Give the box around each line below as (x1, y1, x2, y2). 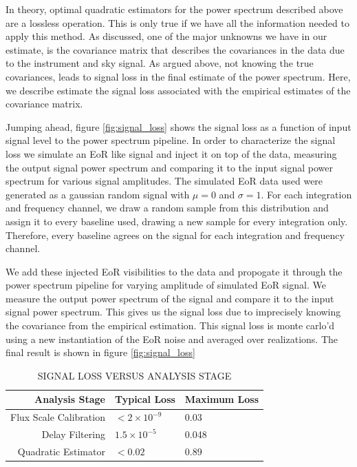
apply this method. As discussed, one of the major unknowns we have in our (6, 29, 327, 43)
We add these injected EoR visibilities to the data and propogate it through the (6, 264, 343, 278)
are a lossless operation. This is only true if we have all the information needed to (6, 15, 349, 30)
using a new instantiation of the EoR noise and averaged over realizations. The (6, 331, 338, 346)
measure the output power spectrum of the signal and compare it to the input (6, 291, 334, 305)
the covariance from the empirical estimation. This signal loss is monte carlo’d (6, 318, 335, 333)
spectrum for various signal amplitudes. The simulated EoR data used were (6, 174, 323, 188)
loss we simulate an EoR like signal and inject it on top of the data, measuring (6, 146, 337, 160)
